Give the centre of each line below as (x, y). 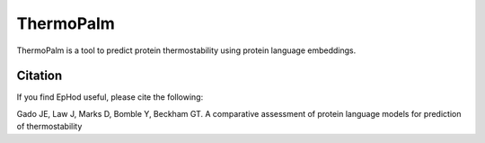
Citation (40, 76)
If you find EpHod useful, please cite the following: (110, 97)
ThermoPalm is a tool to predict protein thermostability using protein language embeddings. (186, 50)
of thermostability (49, 127)
